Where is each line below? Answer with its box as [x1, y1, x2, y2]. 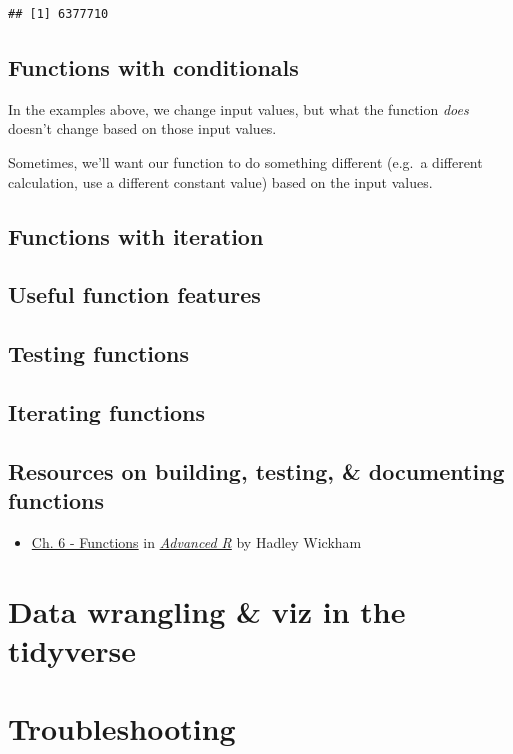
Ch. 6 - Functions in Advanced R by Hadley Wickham [31, 531, 362, 552]
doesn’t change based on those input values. [8, 118, 277, 139]
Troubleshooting [8, 708, 236, 749]
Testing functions [8, 338, 190, 369]
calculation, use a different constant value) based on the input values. [8, 171, 433, 192]
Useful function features [8, 279, 261, 310]
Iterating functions [8, 396, 205, 427]
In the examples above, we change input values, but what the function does [8, 98, 469, 119]
